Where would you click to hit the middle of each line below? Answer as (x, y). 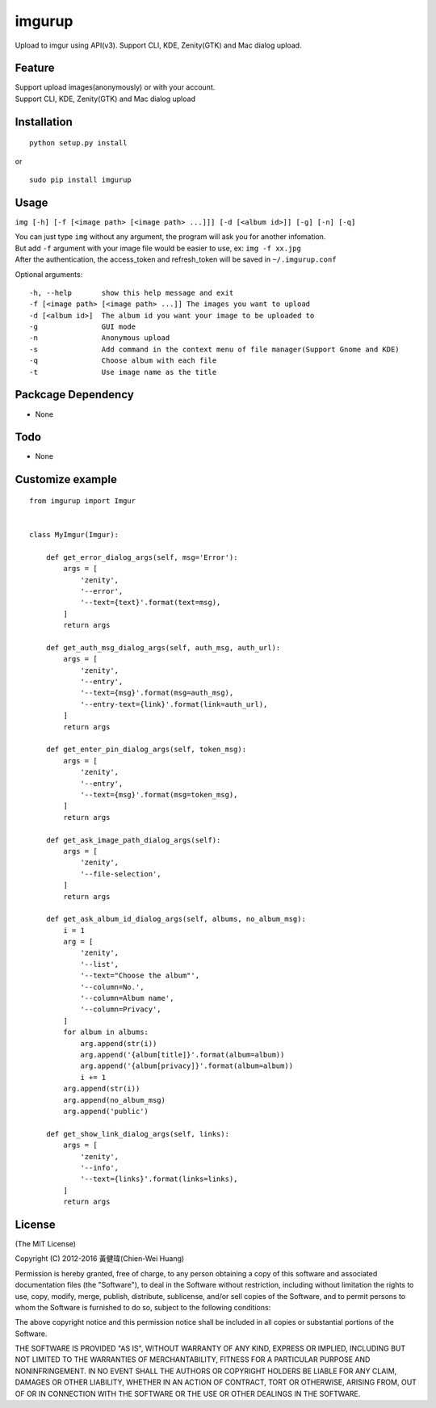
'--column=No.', (112, 987)
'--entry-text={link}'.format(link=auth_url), (174, 704)
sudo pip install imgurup (81, 180)
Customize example (66, 479)
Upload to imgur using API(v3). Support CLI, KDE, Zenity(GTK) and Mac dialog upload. (158, 45)
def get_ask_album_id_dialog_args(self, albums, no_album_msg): (176, 919)
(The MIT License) (46, 1243)
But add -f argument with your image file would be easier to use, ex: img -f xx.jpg (158, 248)
